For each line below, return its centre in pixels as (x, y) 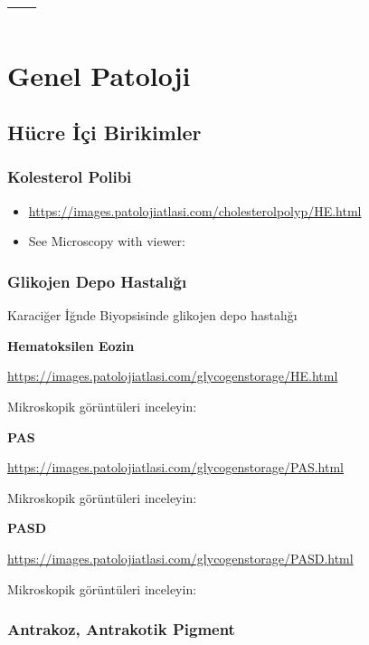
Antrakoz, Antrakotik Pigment (121, 629)
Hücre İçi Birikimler (104, 133)
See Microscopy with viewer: (107, 241)
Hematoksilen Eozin (71, 345)
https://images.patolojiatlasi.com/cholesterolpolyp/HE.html (195, 210)
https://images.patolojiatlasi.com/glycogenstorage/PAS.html (175, 467)
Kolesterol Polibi (70, 177)
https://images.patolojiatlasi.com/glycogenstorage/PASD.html (180, 558)
